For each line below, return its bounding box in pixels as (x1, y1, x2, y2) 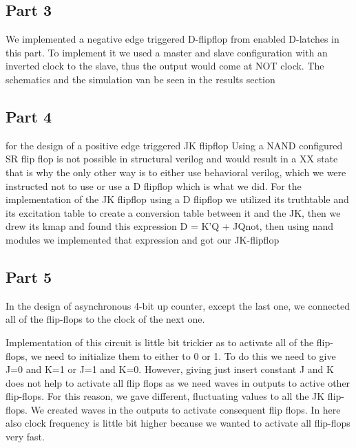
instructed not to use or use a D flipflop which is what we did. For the (6, 178, 302, 193)
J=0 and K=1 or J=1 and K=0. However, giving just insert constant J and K (6, 362, 334, 376)
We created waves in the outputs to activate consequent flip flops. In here (30, 402, 341, 416)
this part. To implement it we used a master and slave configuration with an (6, 45, 328, 59)
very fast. (6, 429, 45, 444)
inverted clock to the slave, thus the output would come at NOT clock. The (6, 58, 324, 73)
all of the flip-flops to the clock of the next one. (6, 312, 205, 326)
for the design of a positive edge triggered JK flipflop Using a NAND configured (6, 138, 343, 152)
